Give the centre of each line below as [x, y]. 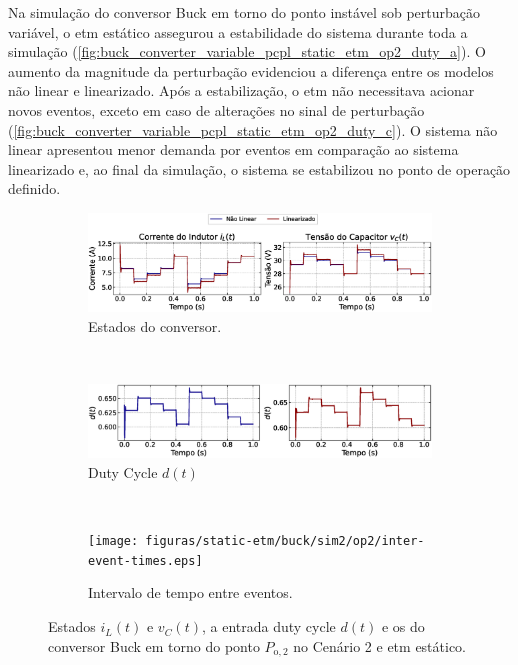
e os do [403, 626]
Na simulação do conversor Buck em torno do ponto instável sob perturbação [244, 12]
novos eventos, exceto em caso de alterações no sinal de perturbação [216, 109]
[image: [113, 541]
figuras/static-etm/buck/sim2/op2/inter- [285, 541]
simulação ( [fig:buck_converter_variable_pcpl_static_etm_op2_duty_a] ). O [247, 51]
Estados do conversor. [155, 325]
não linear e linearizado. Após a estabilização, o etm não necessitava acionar [241, 90]
